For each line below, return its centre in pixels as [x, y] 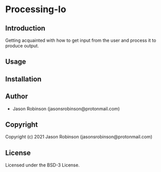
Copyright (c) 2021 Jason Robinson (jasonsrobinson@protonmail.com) [79, 137]
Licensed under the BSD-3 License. [42, 165]
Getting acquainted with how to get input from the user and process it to [81, 40]
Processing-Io [36, 9]
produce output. [22, 46]
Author [17, 96]
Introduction [25, 28]
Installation [23, 79]
